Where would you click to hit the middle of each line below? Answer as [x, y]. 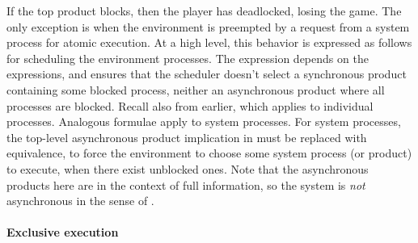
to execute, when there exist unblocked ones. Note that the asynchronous [188, 168]
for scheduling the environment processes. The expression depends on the [188, 58]
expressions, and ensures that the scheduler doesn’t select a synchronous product [207, 74]
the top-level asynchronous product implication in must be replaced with [187, 137]
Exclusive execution [63, 232]
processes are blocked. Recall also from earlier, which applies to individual [190, 105]
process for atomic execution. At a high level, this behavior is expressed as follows [209, 42]
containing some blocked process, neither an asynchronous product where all [196, 89]
